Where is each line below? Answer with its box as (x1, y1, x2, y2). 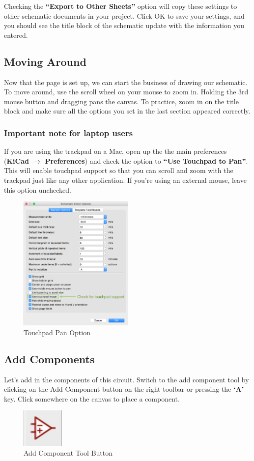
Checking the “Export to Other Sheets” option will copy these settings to (4, 1, 237, 11)
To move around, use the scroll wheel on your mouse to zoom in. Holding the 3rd (4, 86, 249, 97)
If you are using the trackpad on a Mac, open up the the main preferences (4, 146, 227, 156)
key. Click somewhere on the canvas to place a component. (4, 393, 180, 403)
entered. (4, 29, 28, 40)
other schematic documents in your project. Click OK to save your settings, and (4, 10, 245, 21)
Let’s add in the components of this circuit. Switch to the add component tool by (4, 374, 249, 384)
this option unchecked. (4, 184, 71, 195)
